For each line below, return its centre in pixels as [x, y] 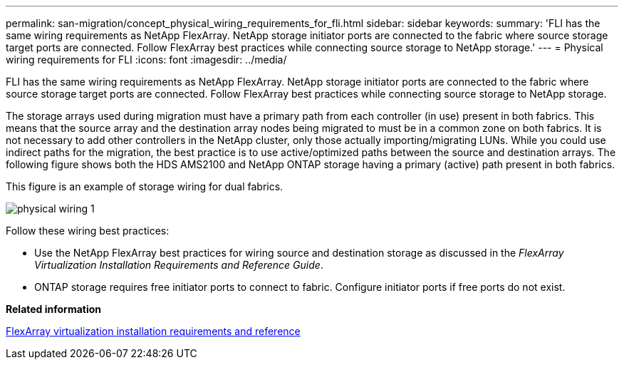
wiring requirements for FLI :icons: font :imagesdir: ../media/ [146, 60]
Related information [54, 309]
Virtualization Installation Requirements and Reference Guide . [179, 265]
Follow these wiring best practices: [88, 231]
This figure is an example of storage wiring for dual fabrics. [145, 186]
